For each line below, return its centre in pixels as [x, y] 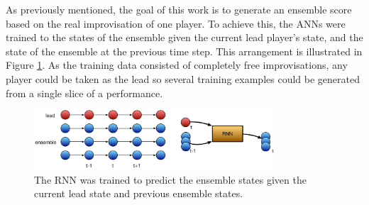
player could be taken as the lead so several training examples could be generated [183, 78]
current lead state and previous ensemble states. [139, 193]
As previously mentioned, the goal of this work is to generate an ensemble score [179, 9]
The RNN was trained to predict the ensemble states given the [170, 179]
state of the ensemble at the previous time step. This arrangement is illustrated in [184, 51]
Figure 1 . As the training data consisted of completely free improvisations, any [177, 65]
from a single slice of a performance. [84, 93]
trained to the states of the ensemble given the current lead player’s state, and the [184, 37]
